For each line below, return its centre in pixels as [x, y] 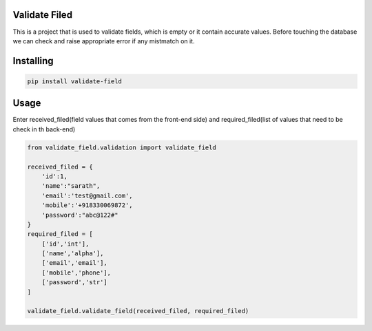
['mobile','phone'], [76, 273]
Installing [33, 61]
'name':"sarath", [71, 186]
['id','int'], [65, 244]
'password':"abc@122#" [80, 215]
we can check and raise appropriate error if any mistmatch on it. [104, 41]
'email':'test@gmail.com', [87, 195]
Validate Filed [42, 15]
